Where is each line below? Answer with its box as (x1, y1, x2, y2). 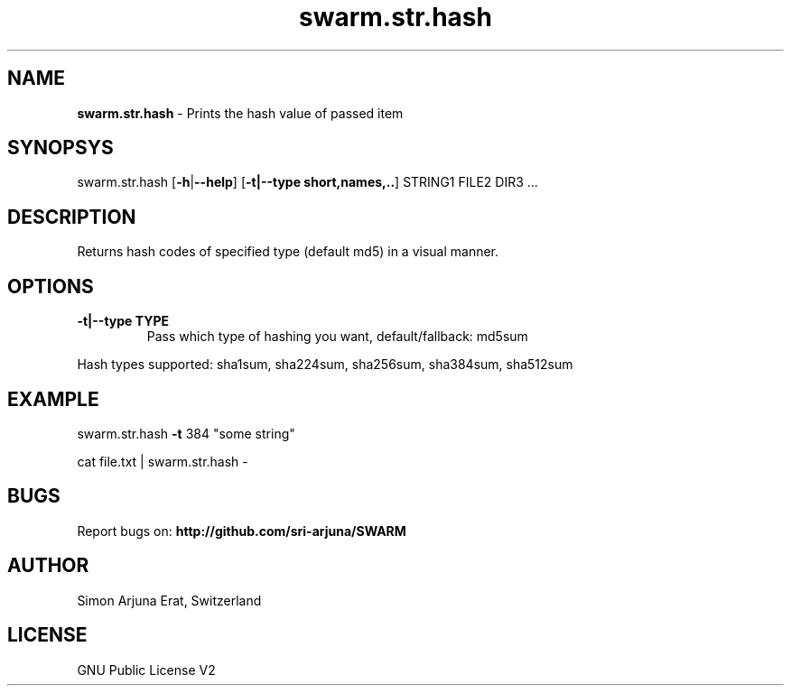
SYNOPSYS (7, 136, 114, 160)
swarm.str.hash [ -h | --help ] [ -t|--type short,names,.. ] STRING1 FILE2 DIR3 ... (77, 174, 538, 190)
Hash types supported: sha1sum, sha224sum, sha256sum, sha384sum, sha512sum (77, 356, 573, 373)
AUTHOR (7, 554, 89, 577)
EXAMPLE (7, 387, 99, 411)
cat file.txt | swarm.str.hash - (77, 453, 248, 469)
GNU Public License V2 (77, 661, 216, 678)
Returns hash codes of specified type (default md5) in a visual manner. (77, 244, 499, 260)
